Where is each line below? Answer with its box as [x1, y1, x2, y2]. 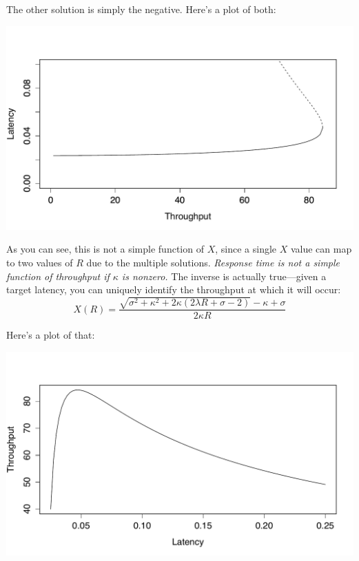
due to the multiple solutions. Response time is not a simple [86, 255, 340, 270]
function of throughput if [6, 268, 110, 283]
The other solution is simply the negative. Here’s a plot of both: [6, 2, 276, 16]
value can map [290, 242, 352, 256]
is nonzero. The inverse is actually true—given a [121, 268, 327, 283]
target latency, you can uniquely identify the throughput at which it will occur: [6, 282, 341, 297]
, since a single [215, 242, 277, 256]
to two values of [6, 255, 73, 270]
